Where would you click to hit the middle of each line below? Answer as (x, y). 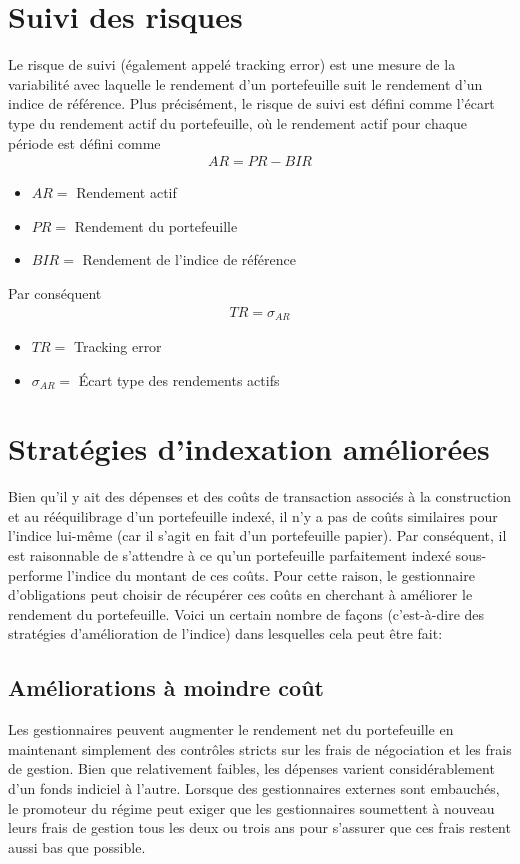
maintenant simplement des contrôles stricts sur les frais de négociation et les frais (260, 748)
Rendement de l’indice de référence (189, 259)
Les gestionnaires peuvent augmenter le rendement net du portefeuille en (231, 729)
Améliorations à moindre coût (166, 687)
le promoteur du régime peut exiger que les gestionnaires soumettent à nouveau (251, 807)
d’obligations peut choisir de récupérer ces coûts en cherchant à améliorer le (240, 594)
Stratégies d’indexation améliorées (249, 448)
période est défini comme (84, 142)
